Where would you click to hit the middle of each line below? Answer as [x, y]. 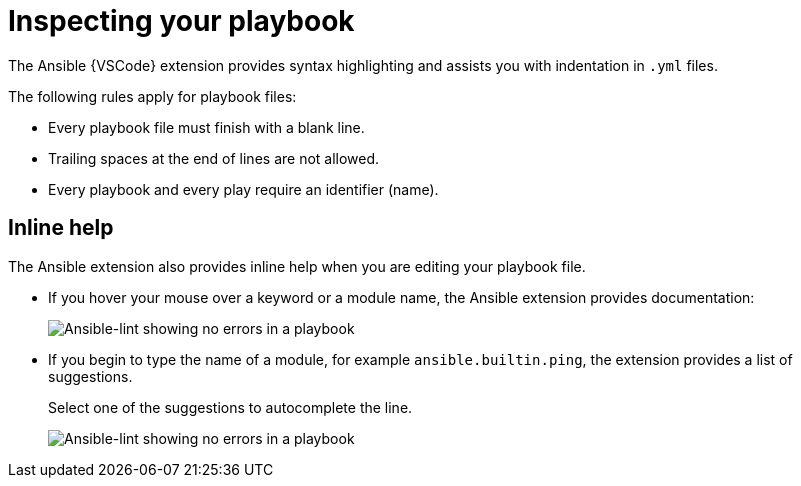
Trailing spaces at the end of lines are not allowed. [214, 158]
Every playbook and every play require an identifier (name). [243, 189]
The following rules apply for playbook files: [152, 96]
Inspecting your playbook [181, 21]
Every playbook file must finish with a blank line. [206, 127]
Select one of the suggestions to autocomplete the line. [230, 407]
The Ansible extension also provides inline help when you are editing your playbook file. [297, 266]
